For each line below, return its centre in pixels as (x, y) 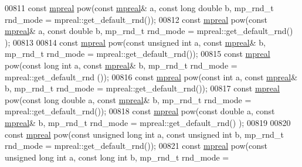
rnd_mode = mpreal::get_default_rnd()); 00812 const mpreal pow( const (136, 19)
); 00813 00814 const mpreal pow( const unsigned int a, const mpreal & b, (135, 42)
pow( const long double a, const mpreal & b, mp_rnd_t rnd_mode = (128, 99)
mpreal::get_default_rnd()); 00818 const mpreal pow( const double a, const (140, 111)
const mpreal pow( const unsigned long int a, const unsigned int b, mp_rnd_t (144, 134)
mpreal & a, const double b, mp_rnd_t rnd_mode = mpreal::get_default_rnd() (149, 31)
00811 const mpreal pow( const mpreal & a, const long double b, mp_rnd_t (139, 8)
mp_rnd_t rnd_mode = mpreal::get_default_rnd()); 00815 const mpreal (138, 54)
